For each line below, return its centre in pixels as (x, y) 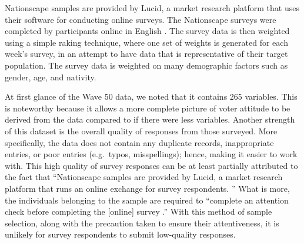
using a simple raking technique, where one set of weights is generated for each (146, 42)
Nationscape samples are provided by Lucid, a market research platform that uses (152, 8)
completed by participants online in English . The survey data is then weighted (147, 31)
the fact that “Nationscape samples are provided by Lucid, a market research (144, 177)
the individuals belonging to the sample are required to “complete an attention (147, 200)
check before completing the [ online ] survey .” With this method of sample (138, 211)
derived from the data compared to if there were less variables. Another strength (150, 119)
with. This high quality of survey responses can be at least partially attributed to (151, 165)
